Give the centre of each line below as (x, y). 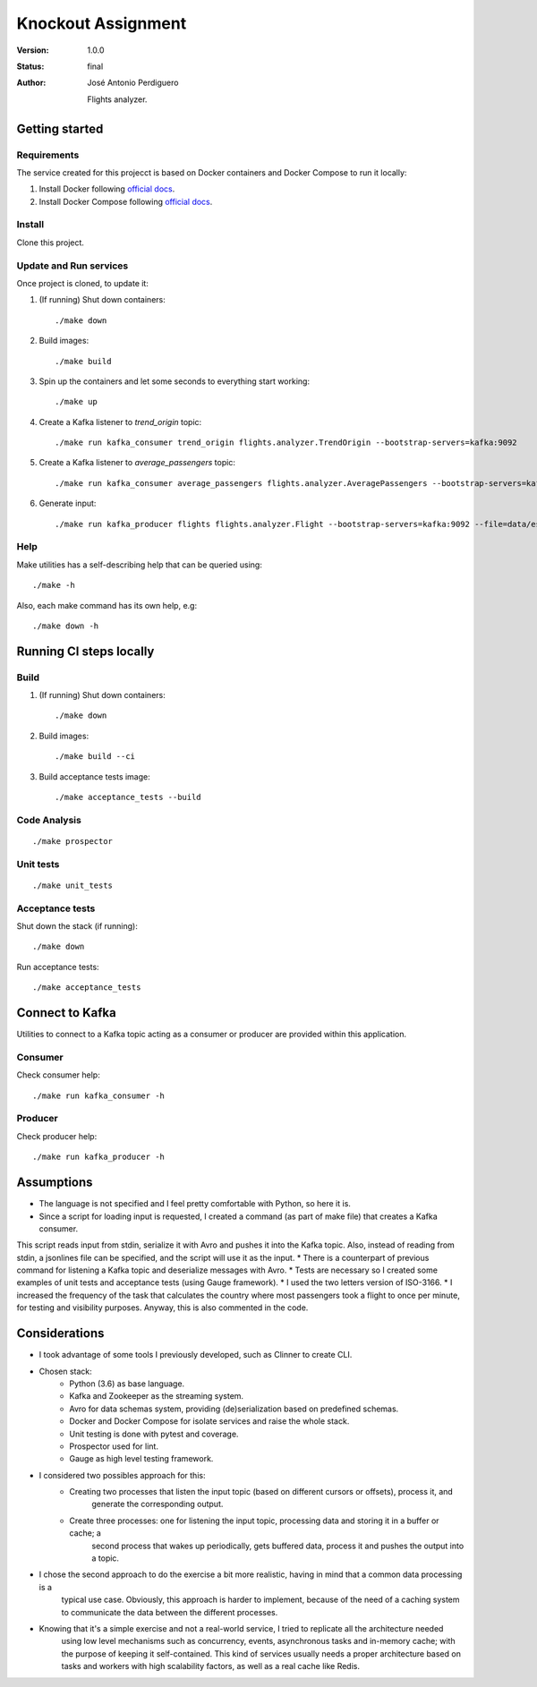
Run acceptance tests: (58, 967)
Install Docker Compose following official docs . (126, 201)
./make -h (54, 585)
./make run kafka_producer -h (99, 1157)
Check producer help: (57, 1136)
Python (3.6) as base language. (127, 1384)
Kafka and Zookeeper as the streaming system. (157, 1396)
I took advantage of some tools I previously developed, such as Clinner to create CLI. (196, 1355)
